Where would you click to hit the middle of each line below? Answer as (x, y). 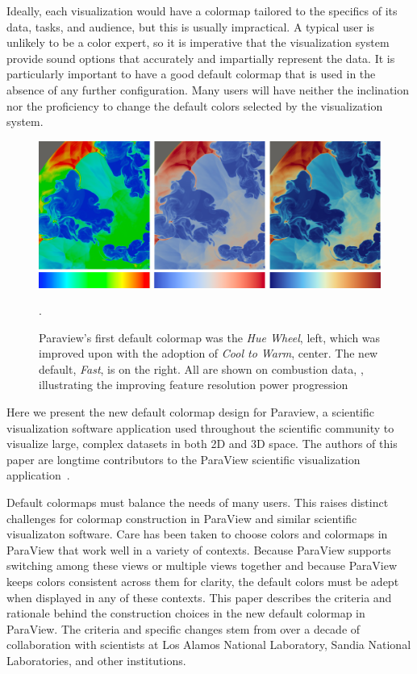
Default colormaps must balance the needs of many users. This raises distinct (198, 502)
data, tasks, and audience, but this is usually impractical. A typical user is (191, 26)
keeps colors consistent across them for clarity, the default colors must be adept (203, 582)
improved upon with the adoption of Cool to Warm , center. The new (208, 353)
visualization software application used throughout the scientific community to (200, 427)
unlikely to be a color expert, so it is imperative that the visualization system (198, 42)
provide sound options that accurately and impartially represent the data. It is (201, 58)
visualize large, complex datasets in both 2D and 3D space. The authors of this (202, 444)
